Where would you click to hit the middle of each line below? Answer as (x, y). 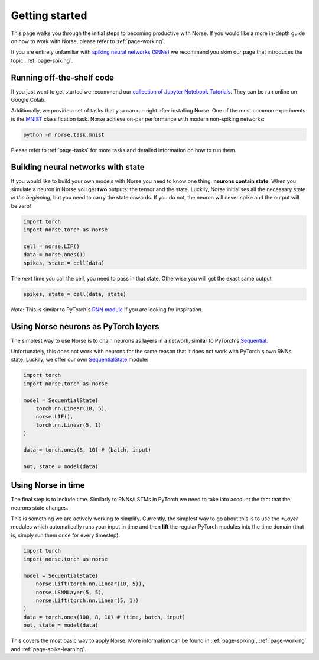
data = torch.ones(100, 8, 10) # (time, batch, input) (104, 617)
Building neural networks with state (78, 167)
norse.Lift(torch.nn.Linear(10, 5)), (90, 584)
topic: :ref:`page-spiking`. (42, 60)
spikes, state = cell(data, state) (75, 294)
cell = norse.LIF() (51, 247)
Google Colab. (28, 100)
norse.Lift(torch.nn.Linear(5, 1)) (87, 601)
